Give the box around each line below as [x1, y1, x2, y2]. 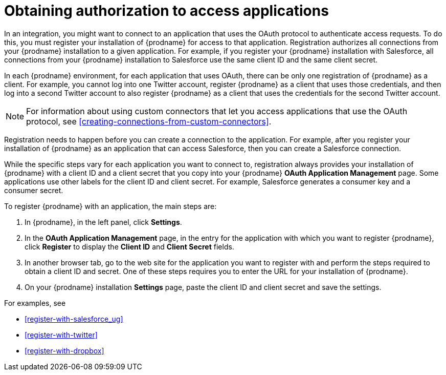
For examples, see [4, 298, 66, 307]
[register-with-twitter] [25, 330, 98, 339]
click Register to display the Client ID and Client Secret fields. [25, 242, 234, 251]
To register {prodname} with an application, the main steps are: [4, 201, 217, 211]
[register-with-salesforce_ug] [25, 314, 123, 323]
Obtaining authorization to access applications [4, 2, 329, 19]
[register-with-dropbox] [25, 346, 104, 355]
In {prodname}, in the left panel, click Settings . [25, 217, 182, 226]
